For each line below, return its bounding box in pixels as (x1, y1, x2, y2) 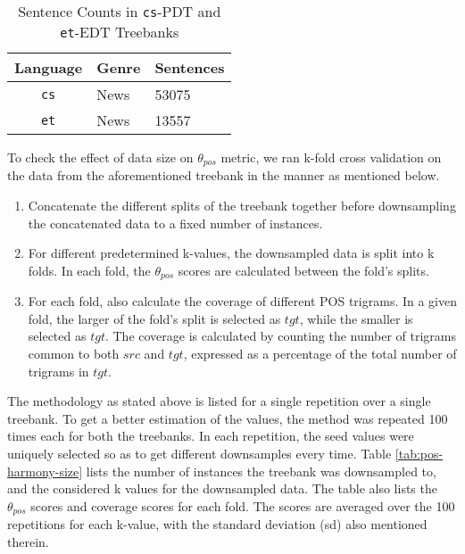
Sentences (154, 57, 225, 78)
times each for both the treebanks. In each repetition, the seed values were (7, 426, 414, 445)
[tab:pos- (394, 444, 444, 463)
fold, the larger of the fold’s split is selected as (28, 309, 281, 327)
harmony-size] (7, 461, 83, 480)
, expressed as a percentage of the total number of (183, 344, 457, 363)
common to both (28, 344, 120, 363)
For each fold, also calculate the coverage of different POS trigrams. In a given (28, 292, 458, 310)
